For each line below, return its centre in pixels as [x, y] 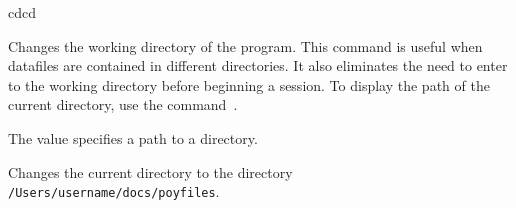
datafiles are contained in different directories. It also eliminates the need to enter [258, 65]
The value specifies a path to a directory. [133, 137]
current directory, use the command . [123, 104]
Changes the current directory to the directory [150, 171]
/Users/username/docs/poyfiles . [114, 191]
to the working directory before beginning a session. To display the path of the [249, 84]
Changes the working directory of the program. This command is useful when [245, 45]
